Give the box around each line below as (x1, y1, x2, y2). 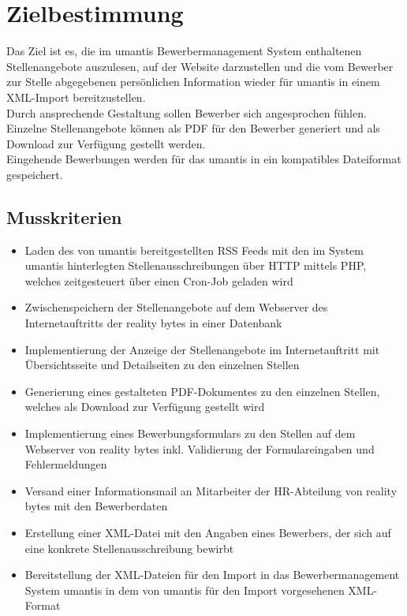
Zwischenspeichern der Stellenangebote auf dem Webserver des (24, 299, 328, 315)
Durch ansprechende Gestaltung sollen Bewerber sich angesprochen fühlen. (6, 104, 367, 121)
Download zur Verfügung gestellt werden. (6, 135, 206, 151)
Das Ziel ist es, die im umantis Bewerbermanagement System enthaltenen (6, 43, 362, 59)
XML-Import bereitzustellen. (6, 88, 146, 105)
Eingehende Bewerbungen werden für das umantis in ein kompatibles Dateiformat (6, 151, 401, 167)
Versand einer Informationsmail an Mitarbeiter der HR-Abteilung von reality (24, 482, 398, 498)
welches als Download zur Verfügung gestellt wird (24, 398, 265, 415)
